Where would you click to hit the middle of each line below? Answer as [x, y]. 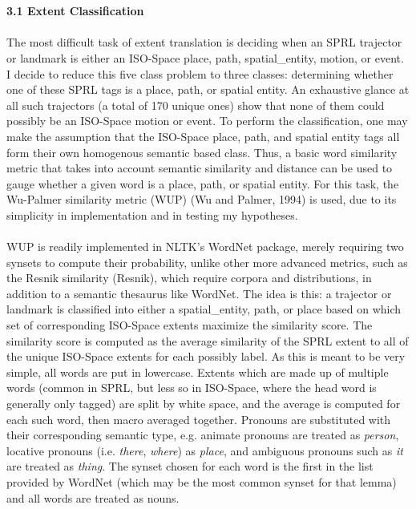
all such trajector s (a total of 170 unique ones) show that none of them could [196, 105]
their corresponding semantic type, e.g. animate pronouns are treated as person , [203, 435]
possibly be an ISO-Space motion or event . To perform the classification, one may [207, 121]
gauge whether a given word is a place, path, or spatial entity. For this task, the [203, 183]
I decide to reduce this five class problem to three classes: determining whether [200, 73]
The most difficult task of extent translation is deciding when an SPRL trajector [204, 42]
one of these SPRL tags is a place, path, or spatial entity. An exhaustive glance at [208, 89]
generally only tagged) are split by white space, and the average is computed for [204, 404]
